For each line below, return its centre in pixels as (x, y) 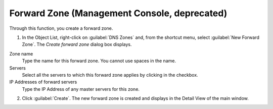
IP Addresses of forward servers (43, 82)
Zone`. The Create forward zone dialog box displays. (77, 44)
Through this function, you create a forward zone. (61, 28)
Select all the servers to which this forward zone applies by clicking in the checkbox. (110, 75)
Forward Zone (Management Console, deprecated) (118, 13)
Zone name (21, 53)
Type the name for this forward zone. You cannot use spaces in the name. (99, 61)
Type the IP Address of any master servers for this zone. (81, 89)
